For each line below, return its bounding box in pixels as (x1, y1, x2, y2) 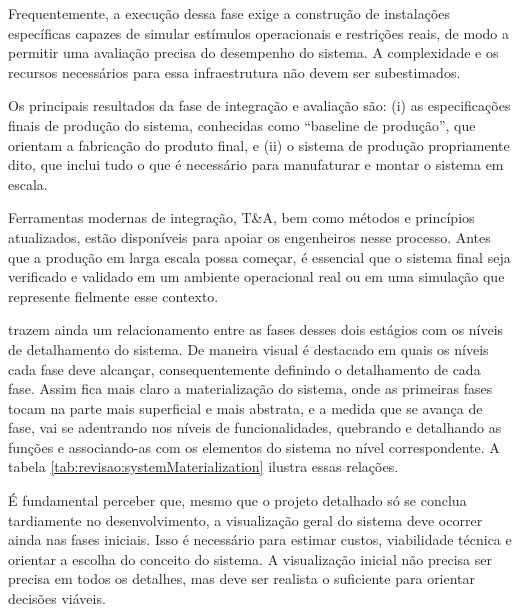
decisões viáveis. (8, 588, 106, 609)
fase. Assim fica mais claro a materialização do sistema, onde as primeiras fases (8, 378, 493, 399)
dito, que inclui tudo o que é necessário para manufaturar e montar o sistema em (8, 154, 504, 175)
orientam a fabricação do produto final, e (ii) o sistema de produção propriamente (8, 134, 510, 155)
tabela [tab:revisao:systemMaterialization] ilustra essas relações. (8, 456, 399, 477)
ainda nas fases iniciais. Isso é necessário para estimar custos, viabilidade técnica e (8, 529, 512, 550)
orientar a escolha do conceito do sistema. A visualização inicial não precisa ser (8, 548, 492, 569)
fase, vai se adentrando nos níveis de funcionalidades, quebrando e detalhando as (8, 417, 502, 438)
